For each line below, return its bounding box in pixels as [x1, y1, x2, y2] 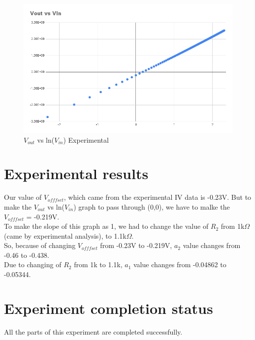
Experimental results [4, 163, 149, 184]
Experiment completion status [4, 298, 213, 318]
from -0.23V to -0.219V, [100, 240, 172, 250]
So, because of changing [4, 240, 76, 250]
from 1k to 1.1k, [74, 259, 123, 270]
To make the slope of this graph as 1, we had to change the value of [4, 221, 209, 231]
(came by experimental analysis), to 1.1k [4, 230, 127, 241]
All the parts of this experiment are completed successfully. [4, 326, 183, 337]
